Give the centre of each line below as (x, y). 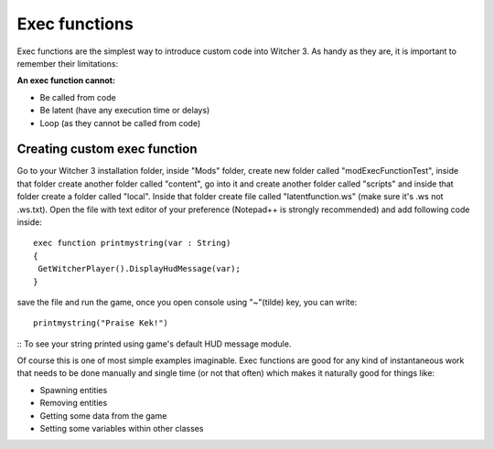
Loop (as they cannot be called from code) (120, 123)
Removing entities (74, 403)
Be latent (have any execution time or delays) (125, 111)
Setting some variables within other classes (122, 429)
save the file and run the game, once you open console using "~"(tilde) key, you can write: (187, 302)
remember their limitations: (68, 63)
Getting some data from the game (103, 415)
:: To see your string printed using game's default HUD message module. (154, 344)
